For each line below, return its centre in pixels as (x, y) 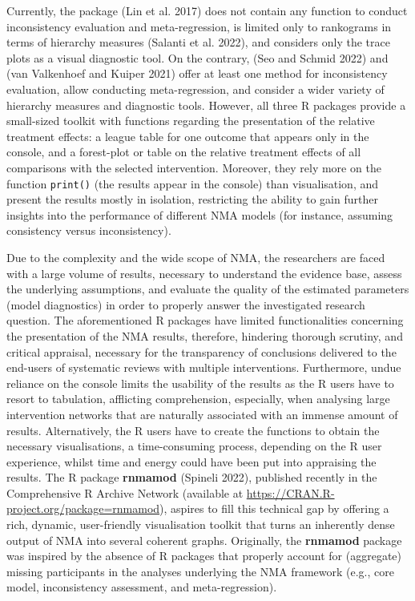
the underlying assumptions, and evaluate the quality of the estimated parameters (208, 289)
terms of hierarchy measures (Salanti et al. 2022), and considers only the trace (198, 42)
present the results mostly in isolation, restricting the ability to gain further (192, 199)
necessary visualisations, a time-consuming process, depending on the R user (194, 446)
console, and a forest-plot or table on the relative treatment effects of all (184, 152)
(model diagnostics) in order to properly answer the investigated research (186, 304)
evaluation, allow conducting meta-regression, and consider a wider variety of (195, 89)
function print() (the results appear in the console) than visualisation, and (193, 183)
